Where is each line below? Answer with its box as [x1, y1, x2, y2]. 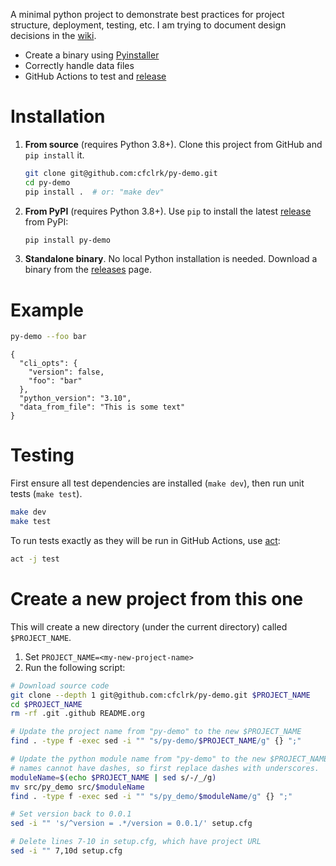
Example [10, 299, 84, 321]
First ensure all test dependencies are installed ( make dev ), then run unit [10, 477, 305, 489]
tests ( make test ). [10, 488, 83, 500]
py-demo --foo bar [10, 332, 87, 342]
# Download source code [10, 680, 110, 691]
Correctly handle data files [24, 60, 135, 71]
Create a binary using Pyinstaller [24, 49, 160, 61]
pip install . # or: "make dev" [24, 187, 165, 197]
